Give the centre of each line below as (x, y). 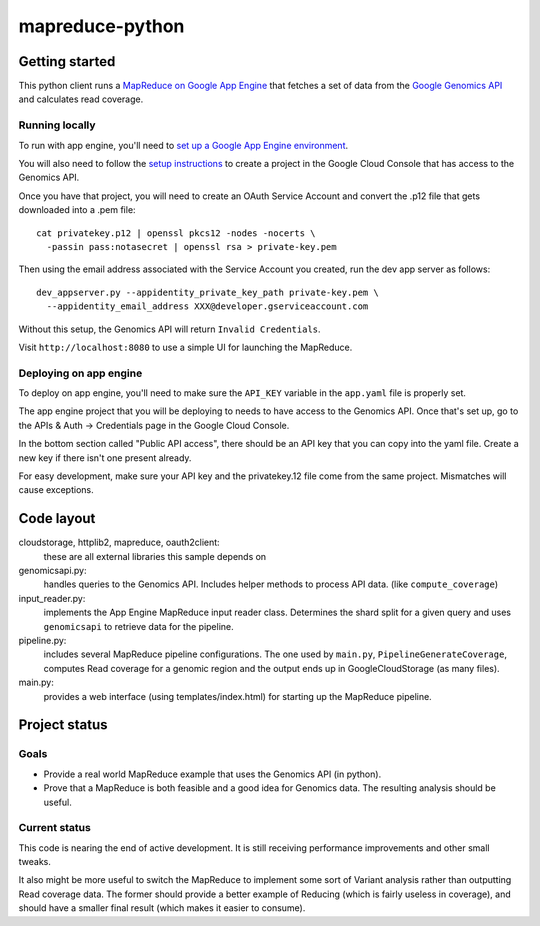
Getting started (67, 61)
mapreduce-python (101, 26)
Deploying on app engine (80, 373)
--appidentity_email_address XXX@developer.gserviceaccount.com (207, 306)
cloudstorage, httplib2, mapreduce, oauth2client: (119, 542)
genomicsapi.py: (52, 571)
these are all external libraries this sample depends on (155, 556)
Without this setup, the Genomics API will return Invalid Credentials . (169, 329)
